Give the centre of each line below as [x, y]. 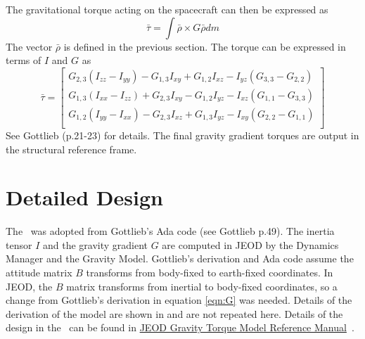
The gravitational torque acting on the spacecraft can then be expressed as [167, 9]
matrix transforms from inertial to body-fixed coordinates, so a [202, 286]
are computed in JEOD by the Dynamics [250, 244]
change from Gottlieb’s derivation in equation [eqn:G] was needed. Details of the [179, 300]
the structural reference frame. [71, 149]
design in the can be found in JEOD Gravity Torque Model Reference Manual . [180, 327]
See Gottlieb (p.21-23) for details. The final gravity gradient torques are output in [182, 135]
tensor [19, 244]
